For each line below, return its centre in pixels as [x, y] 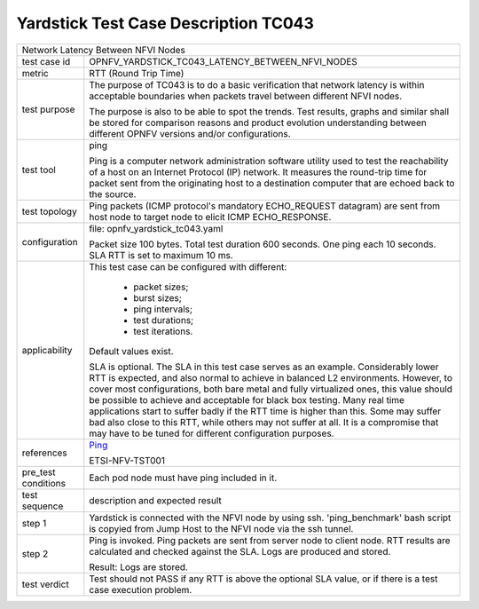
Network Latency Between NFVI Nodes [103, 50]
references [45, 453]
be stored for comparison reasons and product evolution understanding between [258, 123]
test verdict [46, 584]
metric [35, 73]
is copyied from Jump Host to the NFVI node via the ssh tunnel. [221, 528]
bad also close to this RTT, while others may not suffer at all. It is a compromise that [264, 422]
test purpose [48, 109]
